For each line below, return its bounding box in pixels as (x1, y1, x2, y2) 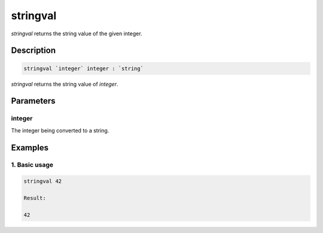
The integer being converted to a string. (11, 126, 109, 134)
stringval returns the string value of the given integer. (11, 30, 143, 37)
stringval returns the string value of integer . (11, 80, 118, 87)
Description (11, 46, 56, 56)
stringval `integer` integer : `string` (23, 65, 144, 72)
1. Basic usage (11, 161, 54, 169)
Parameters (11, 96, 56, 106)
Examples (11, 143, 49, 153)
